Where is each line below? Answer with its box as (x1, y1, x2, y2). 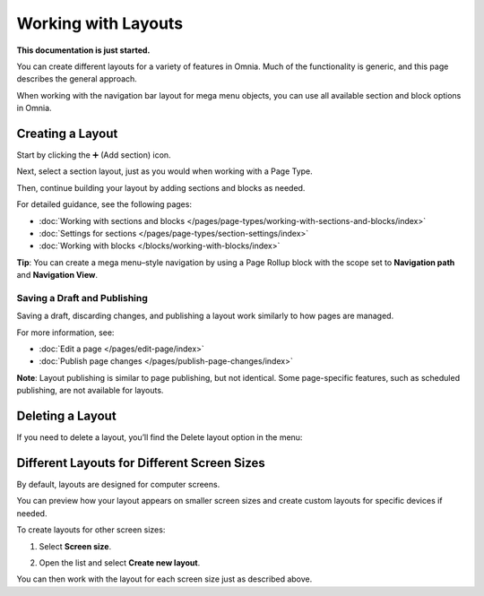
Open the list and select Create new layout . (39, 557, 201, 568)
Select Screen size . (39, 540, 112, 551)
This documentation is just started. (16, 45, 151, 56)
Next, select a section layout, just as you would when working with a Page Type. (16, 166, 313, 177)
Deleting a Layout (16, 409, 117, 424)
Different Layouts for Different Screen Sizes (16, 455, 266, 471)
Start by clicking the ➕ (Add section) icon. (16, 150, 171, 160)
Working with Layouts (16, 13, 184, 33)
